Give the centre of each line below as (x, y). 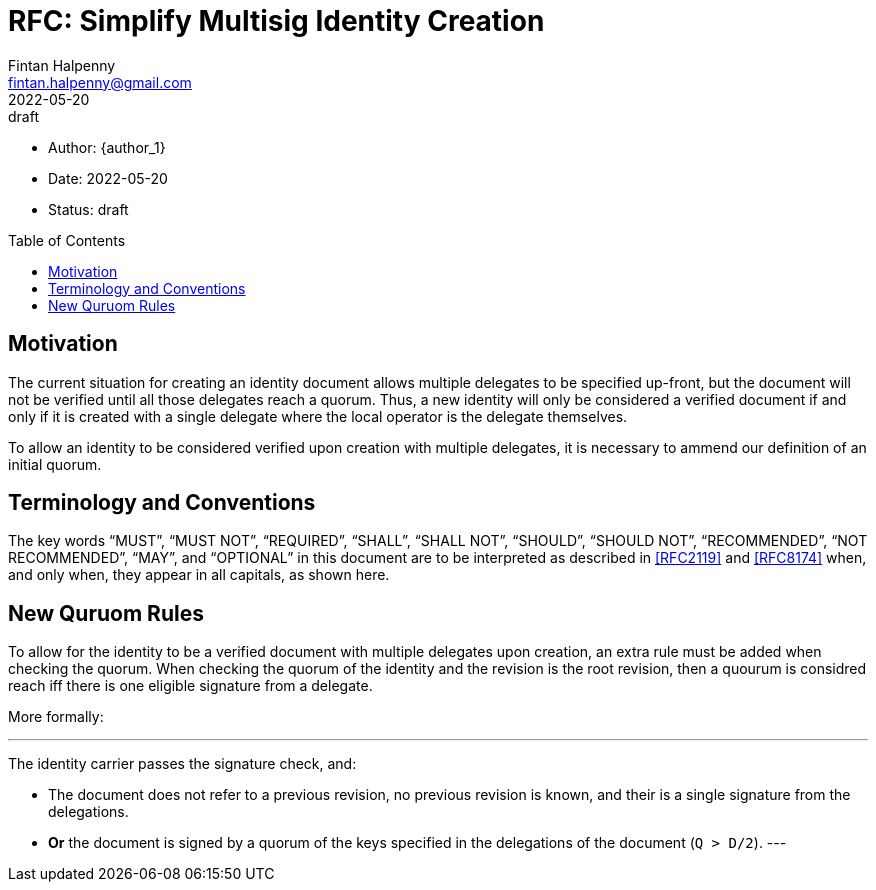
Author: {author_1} (107, 147)
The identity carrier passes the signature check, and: (182, 764)
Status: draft (88, 209)
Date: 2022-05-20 (108, 178)
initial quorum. (55, 464)
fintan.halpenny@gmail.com (100, 82)
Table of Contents (67, 240)
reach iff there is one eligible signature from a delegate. (190, 686)
